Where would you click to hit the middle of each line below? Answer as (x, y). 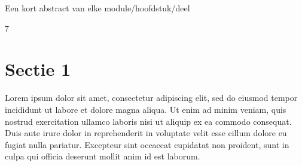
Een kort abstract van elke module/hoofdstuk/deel (97, 8)
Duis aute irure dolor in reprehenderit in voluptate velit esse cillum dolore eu (146, 133)
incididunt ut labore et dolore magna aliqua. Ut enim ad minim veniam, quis (146, 109)
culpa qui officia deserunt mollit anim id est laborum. (103, 156)
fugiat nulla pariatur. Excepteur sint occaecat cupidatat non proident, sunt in (147, 144)
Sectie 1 (38, 69)
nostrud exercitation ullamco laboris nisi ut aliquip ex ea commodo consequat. (148, 121)
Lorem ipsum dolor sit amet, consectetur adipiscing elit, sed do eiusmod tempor (151, 98)
